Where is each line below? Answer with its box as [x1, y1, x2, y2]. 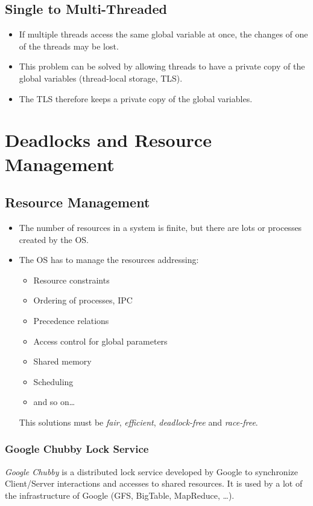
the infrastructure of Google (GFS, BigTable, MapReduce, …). [5, 488, 235, 501]
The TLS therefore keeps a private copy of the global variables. [19, 92, 253, 105]
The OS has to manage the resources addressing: [19, 253, 199, 266]
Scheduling [33, 375, 74, 388]
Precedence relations [33, 314, 109, 326]
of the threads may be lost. [19, 39, 119, 52]
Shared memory [33, 355, 92, 368]
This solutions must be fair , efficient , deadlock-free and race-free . [19, 415, 258, 428]
